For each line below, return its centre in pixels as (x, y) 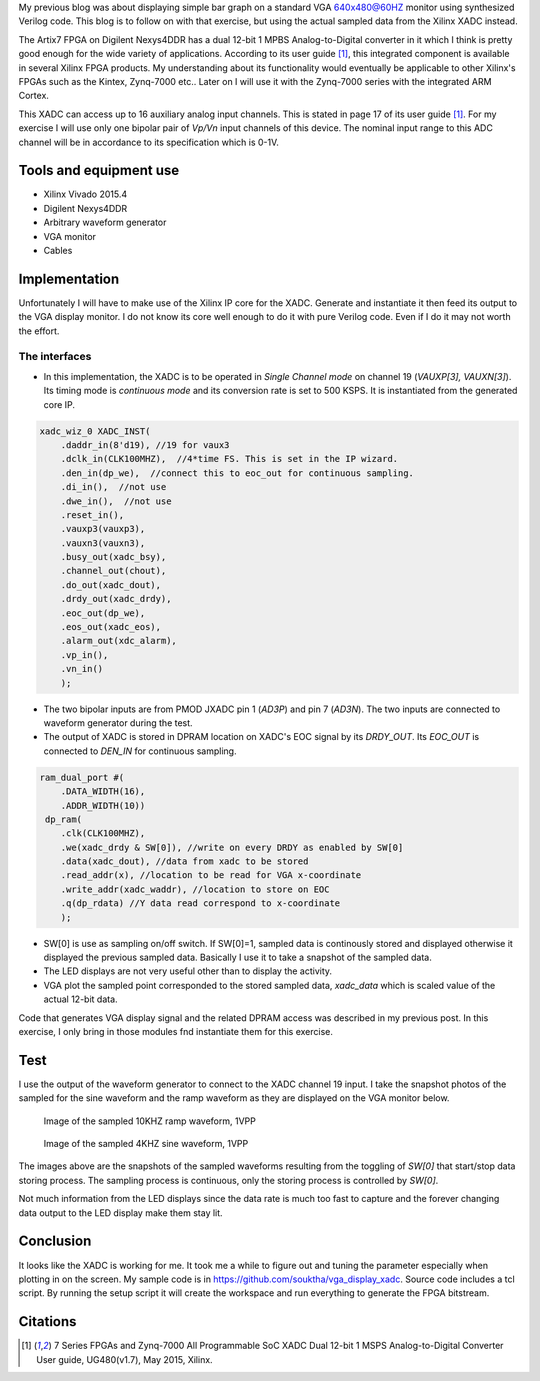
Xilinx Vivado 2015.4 (85, 194)
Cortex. (34, 96)
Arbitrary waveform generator (105, 222)
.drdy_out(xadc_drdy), (116, 599)
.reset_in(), (92, 514)
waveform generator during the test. (118, 722)
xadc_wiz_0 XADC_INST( (95, 431)
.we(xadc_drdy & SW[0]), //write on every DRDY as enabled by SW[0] (232, 847)
